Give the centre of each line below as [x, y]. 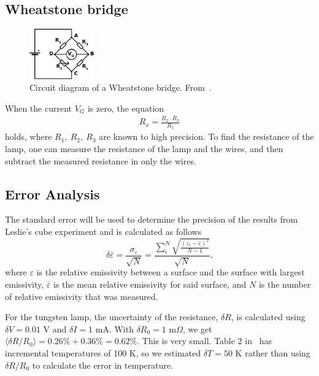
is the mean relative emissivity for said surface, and [150, 284]
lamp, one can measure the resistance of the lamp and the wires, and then [144, 148]
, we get [197, 328]
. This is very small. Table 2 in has [204, 341]
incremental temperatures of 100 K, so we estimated [103, 353]
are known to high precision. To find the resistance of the [206, 136]
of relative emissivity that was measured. [82, 296]
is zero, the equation [126, 108]
